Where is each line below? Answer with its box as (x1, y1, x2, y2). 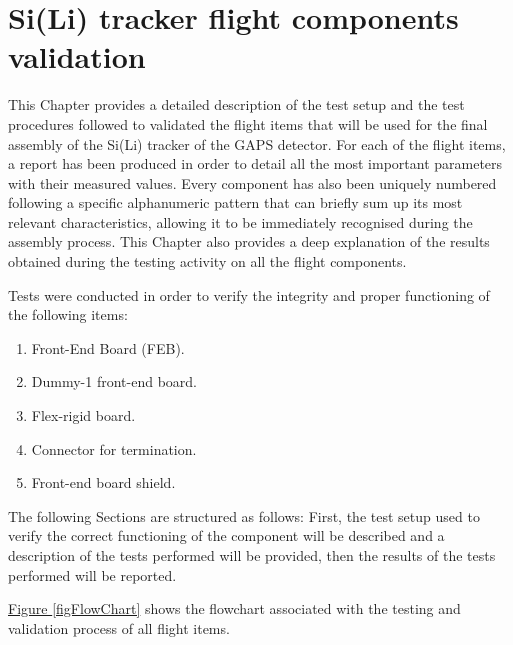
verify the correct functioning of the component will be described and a (8, 525, 445, 546)
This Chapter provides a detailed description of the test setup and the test (8, 94, 465, 115)
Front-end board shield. (31, 472, 176, 493)
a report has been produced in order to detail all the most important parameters (8, 153, 503, 174)
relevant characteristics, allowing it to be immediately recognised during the (8, 211, 473, 232)
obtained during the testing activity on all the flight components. (8, 251, 407, 272)
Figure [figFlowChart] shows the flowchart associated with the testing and (8, 598, 461, 619)
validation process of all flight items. (8, 617, 230, 638)
